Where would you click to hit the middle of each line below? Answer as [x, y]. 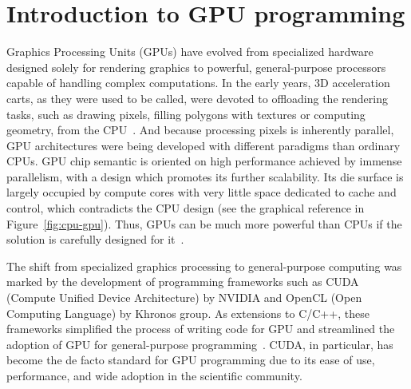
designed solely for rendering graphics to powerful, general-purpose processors [196, 67]
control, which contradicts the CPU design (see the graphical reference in [186, 208]
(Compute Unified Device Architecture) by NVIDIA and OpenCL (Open [184, 298]
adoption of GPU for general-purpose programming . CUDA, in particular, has [200, 344]
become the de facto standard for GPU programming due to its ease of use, [191, 360]
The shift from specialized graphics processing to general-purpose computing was [204, 266]
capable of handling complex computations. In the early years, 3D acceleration [198, 83]
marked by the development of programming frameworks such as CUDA [183, 282]
